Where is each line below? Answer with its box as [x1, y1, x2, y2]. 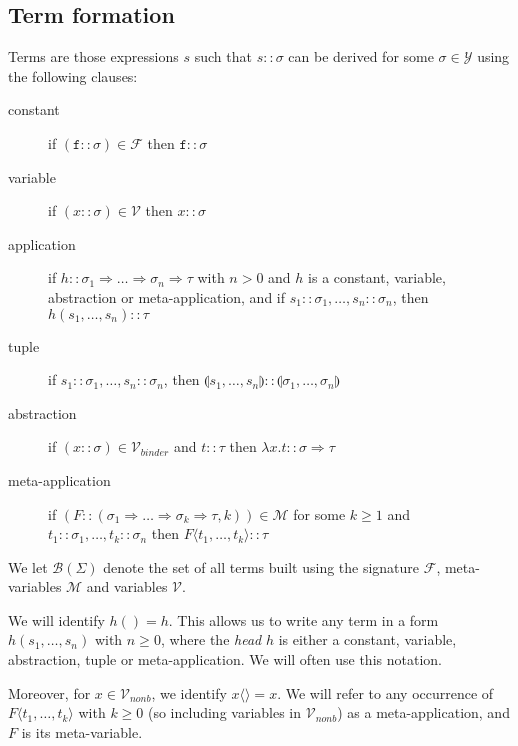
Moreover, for [8, 682, 91, 703]
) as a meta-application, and [337, 702, 510, 723]
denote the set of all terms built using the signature [103, 556, 420, 577]
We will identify [8, 609, 105, 630]
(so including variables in [147, 702, 302, 723]
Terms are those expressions [8, 46, 179, 67]
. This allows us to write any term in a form [168, 609, 439, 630]
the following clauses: [8, 65, 138, 86]
